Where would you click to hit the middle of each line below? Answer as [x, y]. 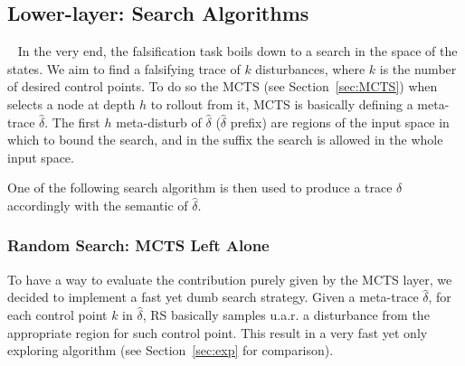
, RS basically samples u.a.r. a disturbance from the [286, 314]
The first [76, 122]
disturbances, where [310, 68]
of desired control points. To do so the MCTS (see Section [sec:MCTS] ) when [223, 86]
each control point [57, 314]
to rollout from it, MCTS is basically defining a [282, 103]
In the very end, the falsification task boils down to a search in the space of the [237, 51]
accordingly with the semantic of [98, 205]
